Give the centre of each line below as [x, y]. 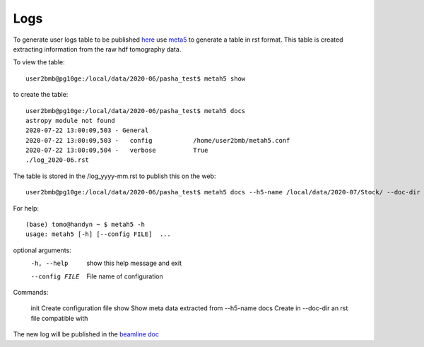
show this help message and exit [134, 263]
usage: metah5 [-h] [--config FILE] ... [98, 234]
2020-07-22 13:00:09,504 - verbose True [117, 151]
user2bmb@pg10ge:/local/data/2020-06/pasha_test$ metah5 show [136, 78]
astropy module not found [71, 120]
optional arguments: [42, 250]
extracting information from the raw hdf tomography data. [97, 49]
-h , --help [49, 264]
